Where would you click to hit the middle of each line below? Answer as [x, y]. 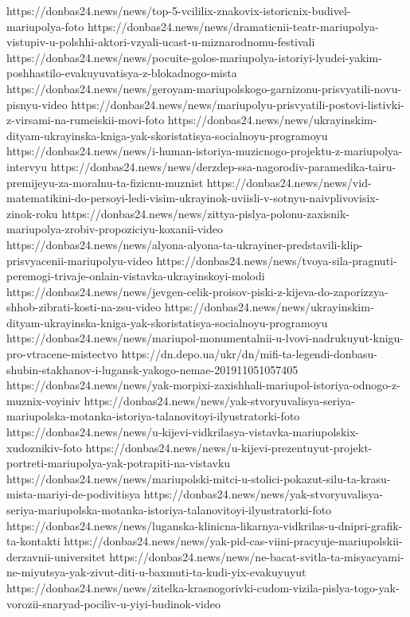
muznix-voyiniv [43, 400]
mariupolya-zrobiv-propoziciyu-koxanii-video [115, 229]
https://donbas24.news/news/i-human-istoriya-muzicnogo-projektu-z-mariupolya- [205, 151]
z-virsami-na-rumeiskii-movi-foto [86, 120]
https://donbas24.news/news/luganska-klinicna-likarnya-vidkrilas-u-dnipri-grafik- [205, 525]
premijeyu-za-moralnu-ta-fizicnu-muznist [105, 182]
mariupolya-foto [45, 26]
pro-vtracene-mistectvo [62, 354]
